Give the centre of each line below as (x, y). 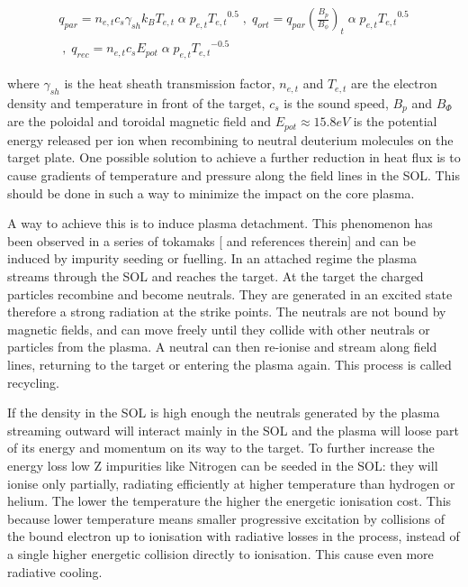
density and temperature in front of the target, (136, 102)
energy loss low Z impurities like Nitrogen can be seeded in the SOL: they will (223, 465)
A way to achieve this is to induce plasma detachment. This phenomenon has (220, 223)
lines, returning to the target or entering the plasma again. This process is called (229, 364)
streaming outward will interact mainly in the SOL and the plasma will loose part (233, 430)
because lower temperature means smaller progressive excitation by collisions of (226, 518)
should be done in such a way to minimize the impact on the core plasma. (211, 193)
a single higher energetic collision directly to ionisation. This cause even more (220, 553)
